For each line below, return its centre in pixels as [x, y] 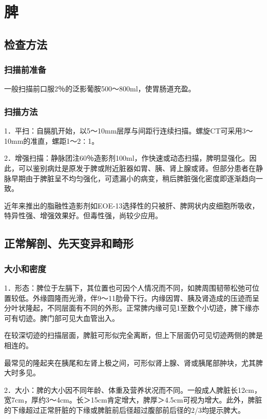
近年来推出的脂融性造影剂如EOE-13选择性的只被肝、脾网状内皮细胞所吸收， [132, 205]
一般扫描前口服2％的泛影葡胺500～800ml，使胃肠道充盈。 [100, 89]
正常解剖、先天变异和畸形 [69, 243]
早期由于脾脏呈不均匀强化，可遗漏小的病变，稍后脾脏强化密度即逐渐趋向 [133, 178]
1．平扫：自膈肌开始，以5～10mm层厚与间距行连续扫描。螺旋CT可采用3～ [129, 131]
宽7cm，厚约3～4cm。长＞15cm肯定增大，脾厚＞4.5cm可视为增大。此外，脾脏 [133, 400]
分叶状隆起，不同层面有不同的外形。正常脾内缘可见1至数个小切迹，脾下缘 [128, 308]
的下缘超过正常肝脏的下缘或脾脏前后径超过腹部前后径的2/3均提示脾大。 [125, 410]
